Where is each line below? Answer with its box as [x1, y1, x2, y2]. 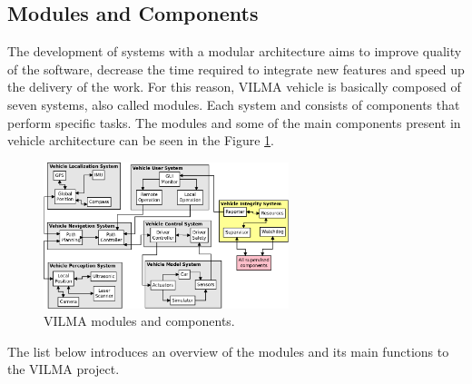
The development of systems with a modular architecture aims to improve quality [7, 42, 462, 61]
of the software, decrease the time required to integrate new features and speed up [7, 59, 465, 78]
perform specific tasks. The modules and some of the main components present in [7, 113, 461, 132]
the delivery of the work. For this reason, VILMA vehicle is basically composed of [7, 77, 461, 96]
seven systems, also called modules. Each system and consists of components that [7, 94, 460, 113]
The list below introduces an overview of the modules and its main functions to [7, 341, 449, 360]
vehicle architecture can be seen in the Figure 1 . [7, 131, 274, 150]
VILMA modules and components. [44, 311, 235, 330]
